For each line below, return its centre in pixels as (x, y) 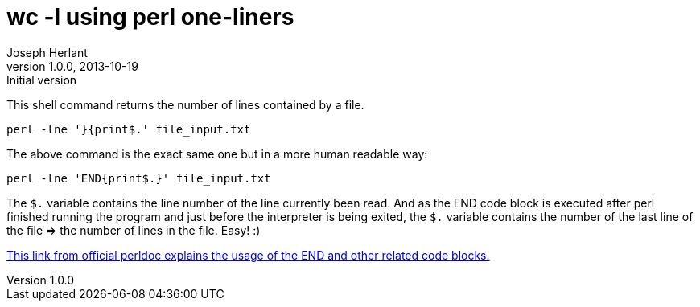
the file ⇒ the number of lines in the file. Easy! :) (134, 230)
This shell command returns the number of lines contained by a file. (185, 104)
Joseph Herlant (47, 52)
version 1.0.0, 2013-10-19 (72, 66)
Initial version (42, 80)
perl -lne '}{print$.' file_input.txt (129, 129)
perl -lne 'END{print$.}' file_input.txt (139, 178)
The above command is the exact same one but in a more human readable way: (217, 153)
